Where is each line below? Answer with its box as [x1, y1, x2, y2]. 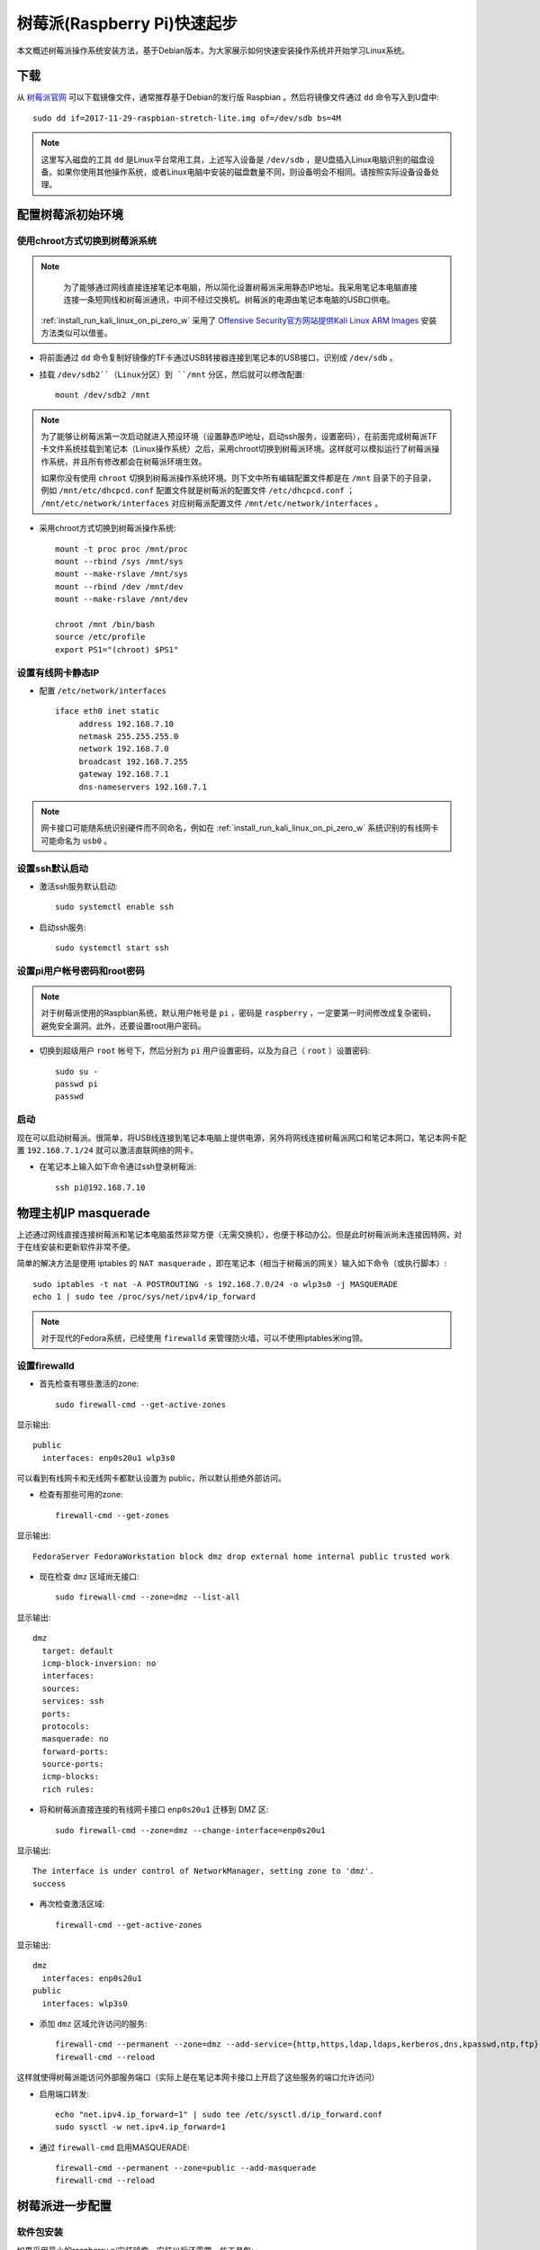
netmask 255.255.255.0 [78, 732, 179, 742]
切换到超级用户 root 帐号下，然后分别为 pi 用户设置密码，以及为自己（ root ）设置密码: [39, 1045, 371, 1057]
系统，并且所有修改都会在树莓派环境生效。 [48, 455, 207, 467]
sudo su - [55, 1066, 98, 1076]
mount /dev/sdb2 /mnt [55, 390, 150, 400]
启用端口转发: [39, 2088, 90, 2099]
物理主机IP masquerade [16, 1205, 150, 1220]
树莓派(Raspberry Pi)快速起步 [16, 13, 238, 33]
